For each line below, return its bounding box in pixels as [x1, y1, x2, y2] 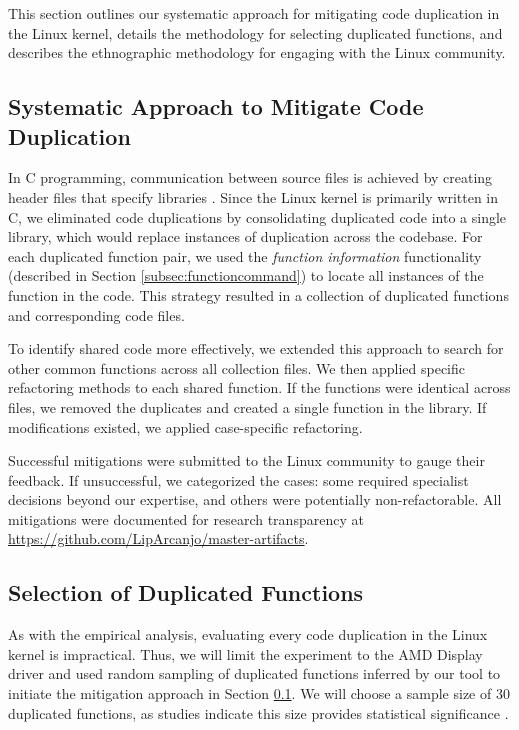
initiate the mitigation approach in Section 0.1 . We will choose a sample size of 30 [8, 683, 510, 704]
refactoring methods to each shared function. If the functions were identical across [8, 377, 511, 398]
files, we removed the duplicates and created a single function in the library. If [8, 396, 487, 417]
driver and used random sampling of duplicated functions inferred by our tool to [8, 663, 501, 684]
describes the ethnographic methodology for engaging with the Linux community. [8, 42, 506, 63]
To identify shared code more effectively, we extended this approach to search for [8, 338, 504, 359]
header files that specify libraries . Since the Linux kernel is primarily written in [8, 186, 499, 207]
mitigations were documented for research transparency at [8, 508, 364, 529]
